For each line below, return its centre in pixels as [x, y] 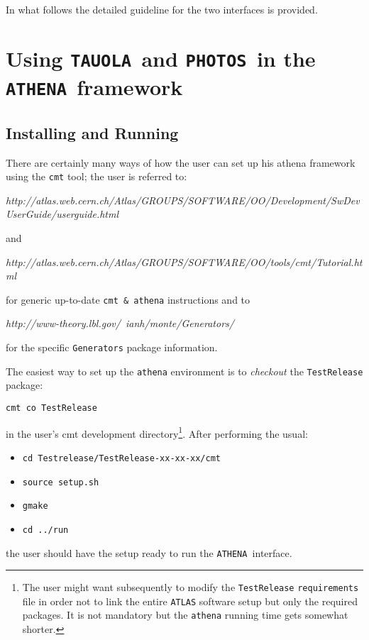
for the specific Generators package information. [112, 347]
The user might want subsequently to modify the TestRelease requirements [191, 587]
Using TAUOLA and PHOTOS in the [161, 58]
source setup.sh [61, 482]
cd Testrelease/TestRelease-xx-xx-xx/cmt [121, 458]
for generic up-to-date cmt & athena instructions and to [128, 299]
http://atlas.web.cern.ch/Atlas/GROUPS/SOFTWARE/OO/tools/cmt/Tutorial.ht [184, 261]
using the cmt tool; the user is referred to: [97, 176]
